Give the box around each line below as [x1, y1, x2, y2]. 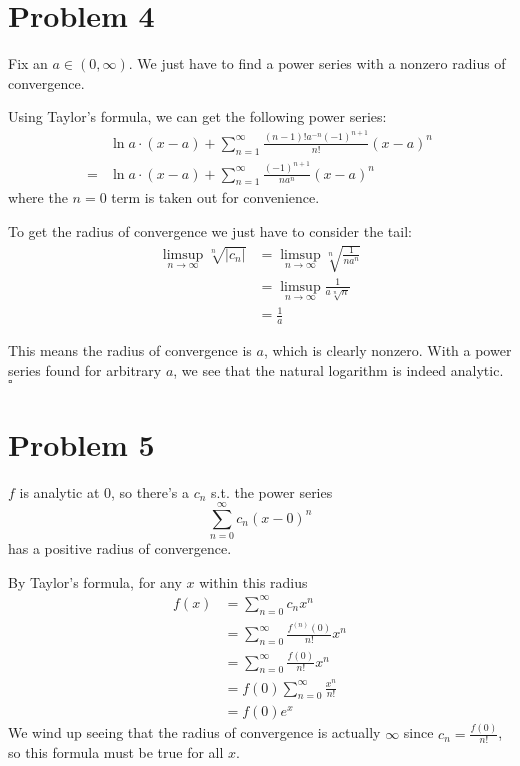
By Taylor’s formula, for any [8, 571, 182, 592]
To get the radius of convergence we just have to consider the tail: [8, 220, 412, 241]
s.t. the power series [211, 481, 333, 502]
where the [8, 187, 68, 208]
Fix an [8, 53, 48, 74]
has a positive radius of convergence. [8, 538, 232, 559]
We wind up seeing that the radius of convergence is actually [8, 722, 381, 743]
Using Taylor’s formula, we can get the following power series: [8, 106, 387, 127]
